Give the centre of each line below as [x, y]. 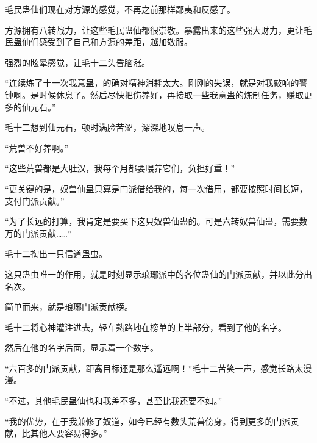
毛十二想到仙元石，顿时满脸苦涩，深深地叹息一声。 [107, 127]
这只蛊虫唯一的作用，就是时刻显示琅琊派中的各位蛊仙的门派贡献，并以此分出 [158, 274]
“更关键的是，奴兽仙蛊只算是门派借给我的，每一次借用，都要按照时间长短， [156, 188]
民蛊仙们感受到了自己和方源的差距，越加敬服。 [99, 42]
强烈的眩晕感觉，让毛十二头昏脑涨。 [77, 62]
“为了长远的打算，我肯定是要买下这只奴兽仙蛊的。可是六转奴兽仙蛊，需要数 [156, 221]
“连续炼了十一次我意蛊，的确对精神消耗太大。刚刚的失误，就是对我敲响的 [152, 83]
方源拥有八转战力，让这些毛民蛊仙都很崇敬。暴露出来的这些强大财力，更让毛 [158, 30]
